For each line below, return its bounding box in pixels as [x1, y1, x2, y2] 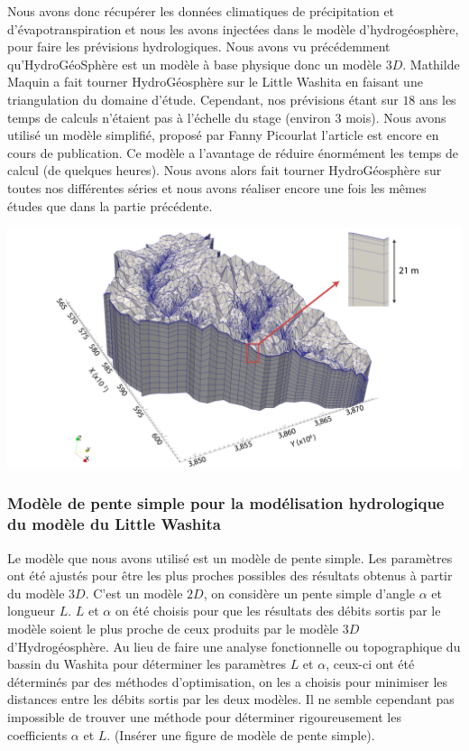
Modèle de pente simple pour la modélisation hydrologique [7, 492, 445, 515]
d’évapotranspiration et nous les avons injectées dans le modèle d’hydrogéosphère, [7, 19, 459, 38]
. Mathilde [402, 54, 460, 73]
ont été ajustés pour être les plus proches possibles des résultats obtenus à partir [7, 566, 453, 585]
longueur [7, 601, 55, 620]
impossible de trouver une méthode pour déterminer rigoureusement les [7, 707, 401, 726]
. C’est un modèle [85, 583, 183, 602]
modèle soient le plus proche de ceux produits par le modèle [7, 619, 339, 637]
